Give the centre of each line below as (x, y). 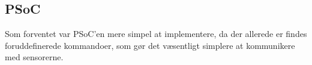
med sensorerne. (34, 57)
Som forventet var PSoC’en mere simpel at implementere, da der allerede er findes (156, 34)
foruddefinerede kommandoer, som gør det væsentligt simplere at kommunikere (150, 45)
